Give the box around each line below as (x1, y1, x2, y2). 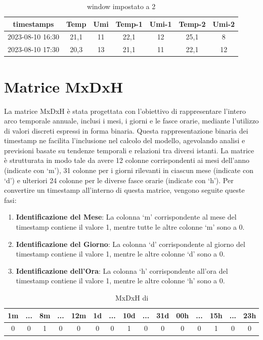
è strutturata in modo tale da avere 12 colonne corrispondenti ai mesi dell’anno (4, 155, 249, 165)
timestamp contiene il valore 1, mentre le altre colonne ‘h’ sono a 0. (16, 275, 225, 286)
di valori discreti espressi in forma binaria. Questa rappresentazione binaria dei (4, 125, 248, 136)
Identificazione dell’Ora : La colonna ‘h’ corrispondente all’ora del (16, 265, 228, 276)
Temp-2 (179, 18, 206, 29)
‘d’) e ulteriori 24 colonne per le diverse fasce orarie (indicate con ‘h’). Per (4, 175, 234, 185)
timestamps (13, 18, 54, 29)
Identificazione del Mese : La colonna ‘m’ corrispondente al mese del (16, 211, 237, 222)
